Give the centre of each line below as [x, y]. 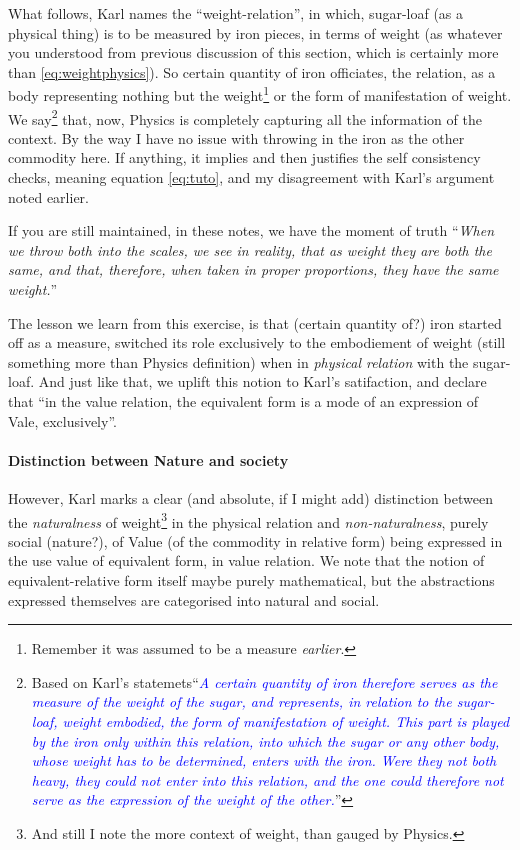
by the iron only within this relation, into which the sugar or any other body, [265, 740]
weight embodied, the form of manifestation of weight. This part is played [286, 720]
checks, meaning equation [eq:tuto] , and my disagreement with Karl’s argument [251, 177]
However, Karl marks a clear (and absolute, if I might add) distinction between [250, 497]
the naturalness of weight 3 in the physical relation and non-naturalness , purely [248, 520]
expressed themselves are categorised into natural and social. [194, 599]
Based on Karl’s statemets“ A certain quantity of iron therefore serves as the [264, 681]
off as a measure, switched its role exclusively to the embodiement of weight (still [257, 342]
